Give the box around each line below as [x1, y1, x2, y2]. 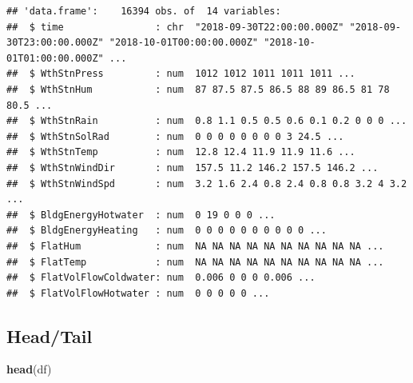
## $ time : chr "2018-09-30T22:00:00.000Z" [6, 21, 344, 33]
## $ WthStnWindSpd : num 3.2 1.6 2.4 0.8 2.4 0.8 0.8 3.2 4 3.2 [6, 178, 407, 190]
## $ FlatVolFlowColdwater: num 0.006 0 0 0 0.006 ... [6, 272, 316, 284]
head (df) [6, 361, 52, 377]
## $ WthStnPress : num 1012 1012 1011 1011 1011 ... [6, 68, 355, 80]
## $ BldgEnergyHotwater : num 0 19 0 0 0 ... [6, 209, 276, 221]
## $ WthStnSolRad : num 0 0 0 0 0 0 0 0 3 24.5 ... [6, 130, 344, 142]
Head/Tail [6, 323, 93, 348]
